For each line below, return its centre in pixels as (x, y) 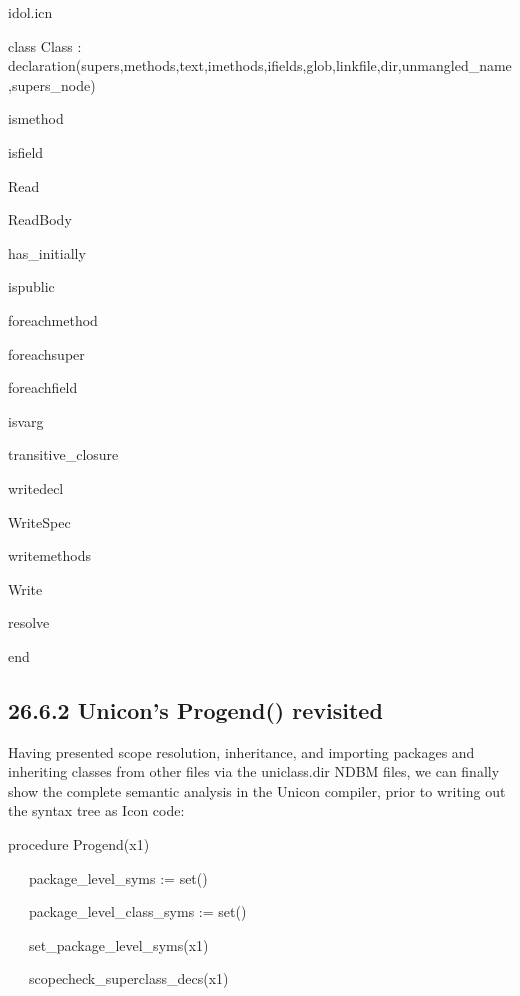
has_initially (47, 252)
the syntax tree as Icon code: (96, 810)
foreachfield (43, 387)
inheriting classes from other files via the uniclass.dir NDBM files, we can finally (254, 771)
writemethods (49, 555)
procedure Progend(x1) (79, 844)
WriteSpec (39, 521)
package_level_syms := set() (118, 877)
